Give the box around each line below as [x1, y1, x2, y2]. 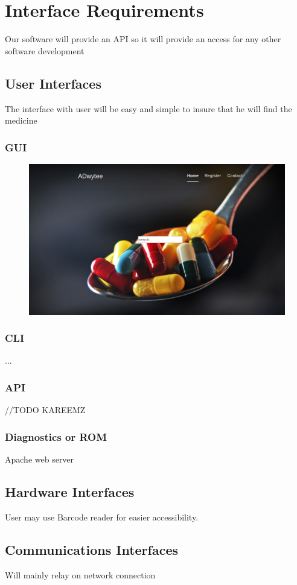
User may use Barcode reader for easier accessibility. [5, 510, 199, 523]
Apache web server [5, 453, 74, 466]
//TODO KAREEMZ [5, 403, 86, 416]
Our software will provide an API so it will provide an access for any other [5, 33, 281, 45]
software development [5, 44, 85, 57]
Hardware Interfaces [5, 482, 135, 501]
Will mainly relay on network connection [5, 568, 156, 581]
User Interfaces [5, 74, 101, 92]
